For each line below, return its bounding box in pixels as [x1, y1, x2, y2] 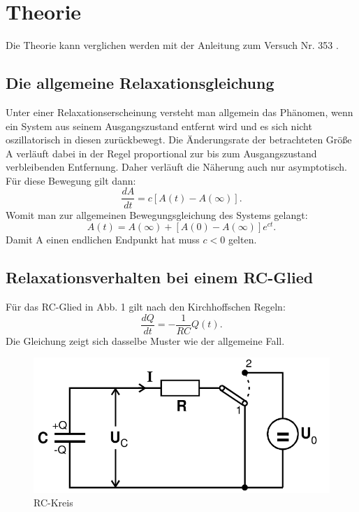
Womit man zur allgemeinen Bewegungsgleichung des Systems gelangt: [6, 207, 308, 222]
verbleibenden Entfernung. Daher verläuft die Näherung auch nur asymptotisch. [6, 159, 347, 174]
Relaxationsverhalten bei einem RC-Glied [6, 266, 314, 288]
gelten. [228, 232, 257, 247]
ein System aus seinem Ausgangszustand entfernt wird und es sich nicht [6, 118, 312, 133]
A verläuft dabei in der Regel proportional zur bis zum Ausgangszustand [6, 145, 317, 160]
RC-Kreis [34, 495, 73, 510]
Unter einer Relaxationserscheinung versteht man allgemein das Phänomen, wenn [6, 104, 353, 119]
